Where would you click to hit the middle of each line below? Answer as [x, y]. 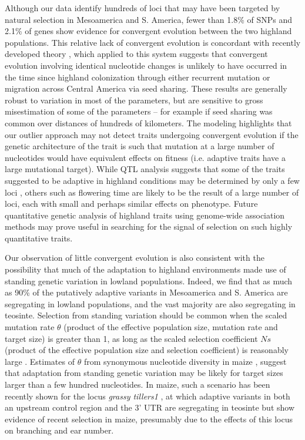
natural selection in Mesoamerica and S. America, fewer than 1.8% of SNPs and [149, 19]
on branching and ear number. [59, 430]
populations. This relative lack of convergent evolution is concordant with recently [153, 42]
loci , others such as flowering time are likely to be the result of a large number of [152, 192]
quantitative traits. [39, 238]
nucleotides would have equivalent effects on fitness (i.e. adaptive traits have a [145, 157]
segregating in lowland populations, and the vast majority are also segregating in [150, 303]
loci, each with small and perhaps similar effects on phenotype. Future [131, 204]
